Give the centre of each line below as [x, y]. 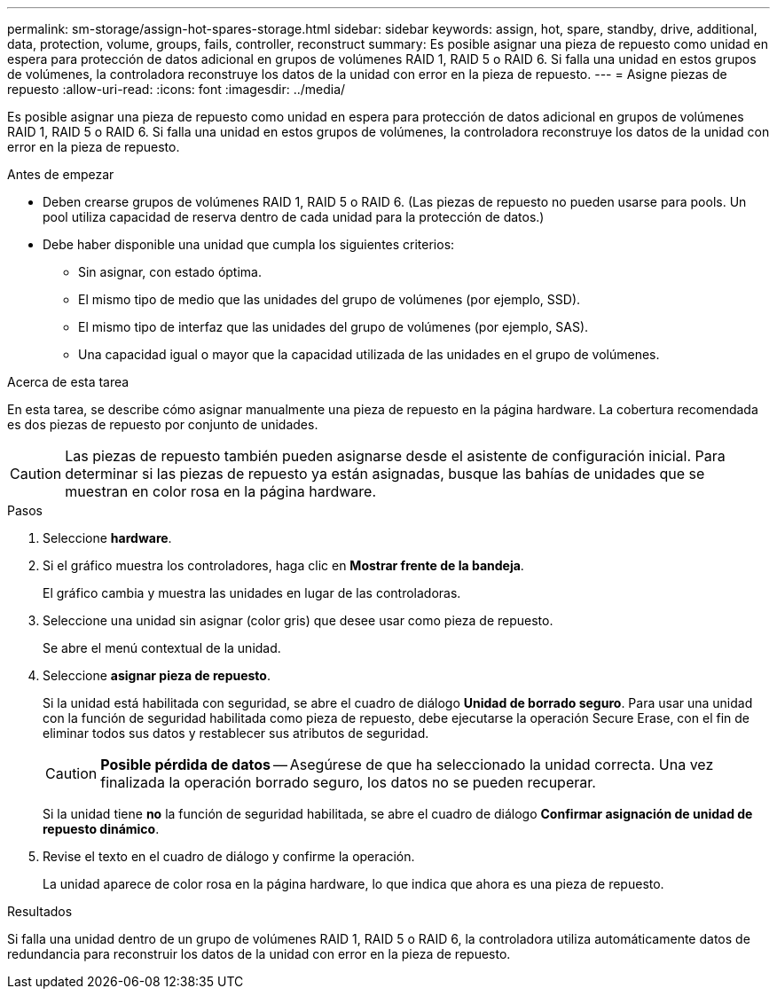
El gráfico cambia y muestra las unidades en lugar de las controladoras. [252, 593]
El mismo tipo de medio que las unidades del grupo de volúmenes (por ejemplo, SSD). [330, 299]
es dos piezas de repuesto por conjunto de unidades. [163, 424]
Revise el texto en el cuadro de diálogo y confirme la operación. [229, 856]
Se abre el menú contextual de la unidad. [162, 648]
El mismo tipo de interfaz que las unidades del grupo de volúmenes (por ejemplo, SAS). [334, 327]
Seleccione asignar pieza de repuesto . [157, 675]
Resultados [40, 911]
